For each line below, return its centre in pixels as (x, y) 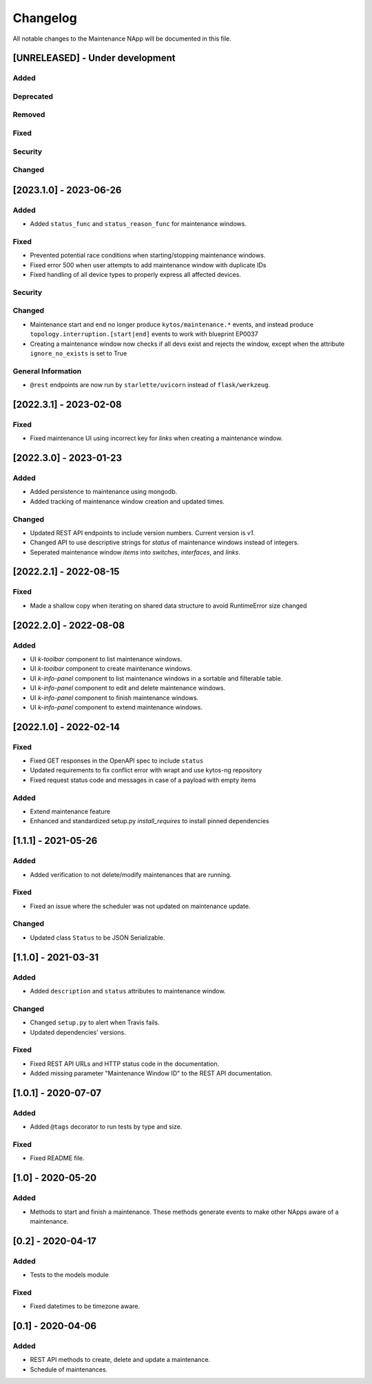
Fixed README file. (57, 1158)
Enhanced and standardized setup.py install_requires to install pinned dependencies (149, 821)
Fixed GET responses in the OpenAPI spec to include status (117, 761)
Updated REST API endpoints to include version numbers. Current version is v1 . (142, 533)
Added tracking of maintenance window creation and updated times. (127, 501)
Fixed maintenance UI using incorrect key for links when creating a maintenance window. (156, 438)
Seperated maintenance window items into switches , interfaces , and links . (135, 552)
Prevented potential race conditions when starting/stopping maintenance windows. (148, 256)
